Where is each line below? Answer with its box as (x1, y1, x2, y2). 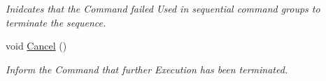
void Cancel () (6, 38, 67, 53)
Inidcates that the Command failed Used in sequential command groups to (6, 1, 320, 15)
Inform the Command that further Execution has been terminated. (6, 61, 288, 76)
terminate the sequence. (6, 15, 106, 29)
